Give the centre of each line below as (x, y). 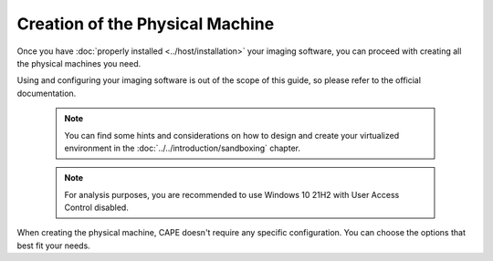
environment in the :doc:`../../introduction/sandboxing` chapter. (183, 148)
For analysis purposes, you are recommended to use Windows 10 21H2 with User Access (232, 194)
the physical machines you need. (79, 63)
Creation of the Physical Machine (146, 24)
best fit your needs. (53, 245)
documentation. (47, 93)
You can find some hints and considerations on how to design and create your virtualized (232, 135)
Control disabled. (97, 208)
